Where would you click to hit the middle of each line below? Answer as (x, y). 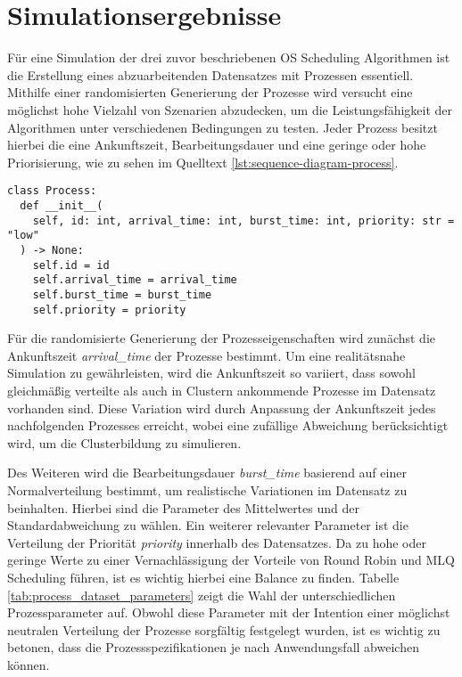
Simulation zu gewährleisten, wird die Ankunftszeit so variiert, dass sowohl (211, 373)
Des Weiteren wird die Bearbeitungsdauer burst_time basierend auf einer (207, 473)
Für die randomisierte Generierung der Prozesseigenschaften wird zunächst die (222, 338)
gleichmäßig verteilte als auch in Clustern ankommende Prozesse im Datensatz (222, 390)
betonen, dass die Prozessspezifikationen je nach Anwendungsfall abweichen (213, 647)
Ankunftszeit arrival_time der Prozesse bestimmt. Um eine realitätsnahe (206, 355)
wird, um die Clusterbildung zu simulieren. (124, 442)
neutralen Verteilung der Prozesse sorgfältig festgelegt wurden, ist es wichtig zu (224, 629)
